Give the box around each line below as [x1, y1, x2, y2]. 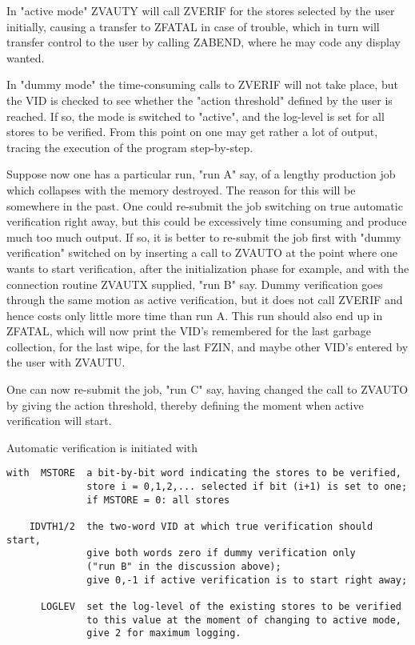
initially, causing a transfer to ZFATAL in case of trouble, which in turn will [6, 18, 380, 34]
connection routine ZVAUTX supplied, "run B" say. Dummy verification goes [6, 275, 383, 292]
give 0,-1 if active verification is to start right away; [86, 574, 408, 586]
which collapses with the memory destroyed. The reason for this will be [6, 181, 356, 198]
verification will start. [6, 412, 112, 429]
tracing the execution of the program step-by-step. [6, 138, 253, 155]
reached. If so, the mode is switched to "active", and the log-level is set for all [6, 107, 385, 124]
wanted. [6, 49, 45, 66]
